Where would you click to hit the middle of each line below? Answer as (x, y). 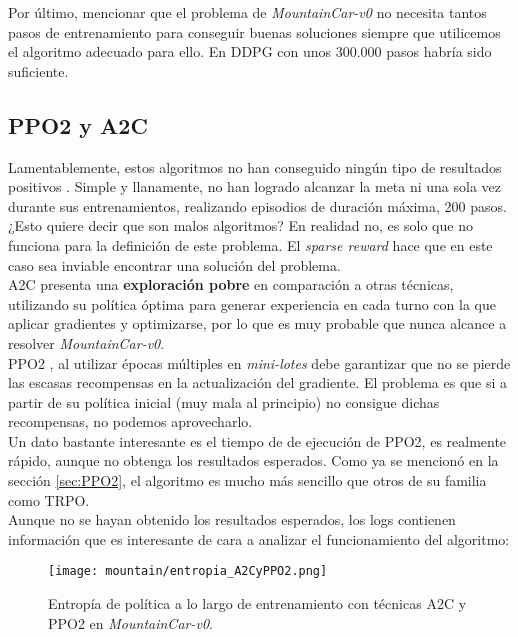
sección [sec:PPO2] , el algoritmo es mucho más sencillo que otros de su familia (247, 480)
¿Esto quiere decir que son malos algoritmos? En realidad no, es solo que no (240, 225)
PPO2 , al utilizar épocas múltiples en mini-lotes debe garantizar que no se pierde (259, 362)
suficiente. (38, 70)
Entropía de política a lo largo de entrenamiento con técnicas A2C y (257, 603)
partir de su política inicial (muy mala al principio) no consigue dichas (224, 401)
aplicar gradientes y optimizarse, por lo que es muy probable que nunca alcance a (257, 323)
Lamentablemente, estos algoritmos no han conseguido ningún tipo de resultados (255, 166)
